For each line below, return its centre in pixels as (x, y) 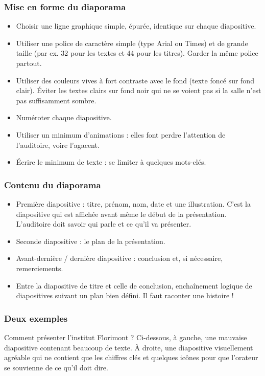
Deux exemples (36, 318)
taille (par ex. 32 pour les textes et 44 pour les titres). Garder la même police (137, 53)
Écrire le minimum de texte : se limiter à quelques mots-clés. (111, 162)
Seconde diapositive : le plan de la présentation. (91, 241)
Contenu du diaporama (53, 184)
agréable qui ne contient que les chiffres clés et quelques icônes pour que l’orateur (131, 357)
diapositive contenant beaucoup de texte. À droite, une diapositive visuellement (129, 347)
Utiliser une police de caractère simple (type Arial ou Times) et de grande (132, 43)
